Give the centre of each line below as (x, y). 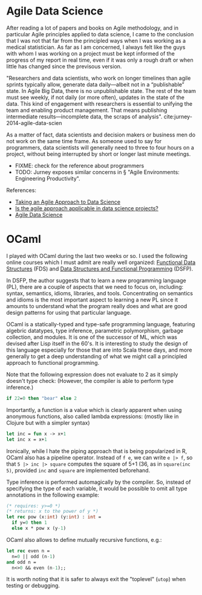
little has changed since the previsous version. (64, 66)
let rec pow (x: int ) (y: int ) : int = (54, 517)
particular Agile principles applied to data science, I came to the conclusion (100, 34)
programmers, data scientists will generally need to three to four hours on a (100, 147)
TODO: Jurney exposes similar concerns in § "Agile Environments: (97, 172)
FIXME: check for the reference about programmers (80, 166)
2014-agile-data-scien (34, 123)
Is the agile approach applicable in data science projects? (87, 208)
